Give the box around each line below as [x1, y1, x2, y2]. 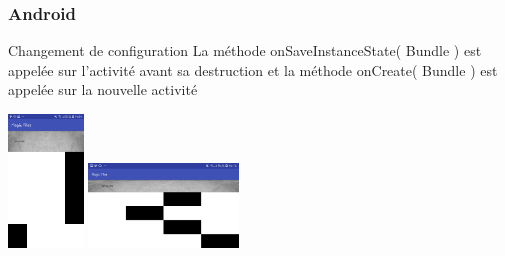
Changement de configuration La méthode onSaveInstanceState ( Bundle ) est [8, 40, 482, 61]
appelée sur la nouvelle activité [8, 79, 198, 100]
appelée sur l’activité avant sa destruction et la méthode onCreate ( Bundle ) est [8, 59, 498, 80]
